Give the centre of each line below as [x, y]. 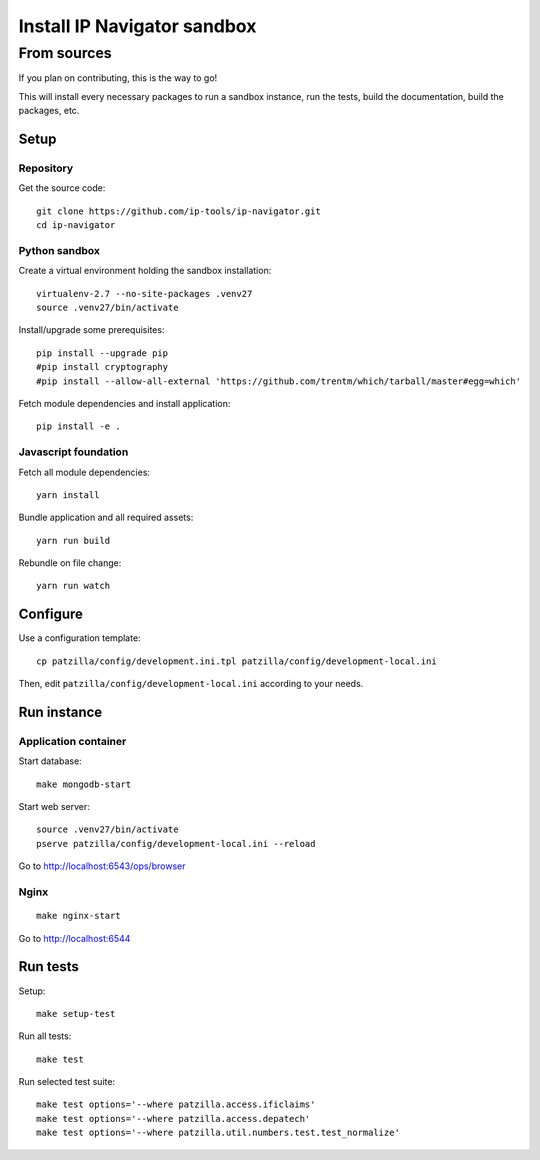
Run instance [60, 711]
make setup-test [76, 1013]
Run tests [48, 966]
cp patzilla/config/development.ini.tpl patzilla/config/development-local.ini [236, 661]
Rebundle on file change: [70, 563]
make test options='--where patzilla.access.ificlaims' [176, 1104]
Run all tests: [45, 1036]
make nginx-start [78, 916]
